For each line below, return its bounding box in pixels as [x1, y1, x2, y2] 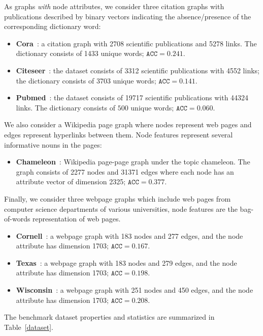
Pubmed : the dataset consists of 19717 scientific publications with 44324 [16, 92, 249, 103]
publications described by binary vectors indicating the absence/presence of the [4, 11, 251, 21]
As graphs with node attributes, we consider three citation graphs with [4, 1, 224, 11]
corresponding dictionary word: [4, 21, 101, 32]
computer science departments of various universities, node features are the [4, 203, 238, 214]
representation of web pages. [32, 213, 121, 224]
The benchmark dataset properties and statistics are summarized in [4, 312, 215, 322]
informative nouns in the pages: [4, 139, 102, 150]
